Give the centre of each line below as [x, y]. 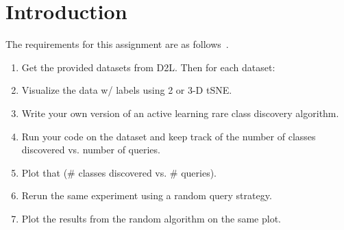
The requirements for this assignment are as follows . [117, 44]
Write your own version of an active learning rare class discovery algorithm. [180, 113]
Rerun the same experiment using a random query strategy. [147, 195]
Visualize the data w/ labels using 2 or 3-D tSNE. [127, 90]
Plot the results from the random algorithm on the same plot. [151, 218]
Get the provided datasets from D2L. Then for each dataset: [148, 67]
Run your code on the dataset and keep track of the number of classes [169, 136]
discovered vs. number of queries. [91, 150]
